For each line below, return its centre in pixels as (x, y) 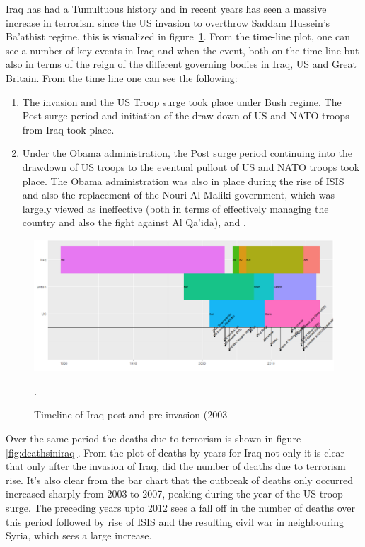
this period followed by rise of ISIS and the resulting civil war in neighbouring (175, 521)
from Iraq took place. (68, 129)
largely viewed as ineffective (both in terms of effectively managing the (175, 208)
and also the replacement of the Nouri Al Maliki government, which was (179, 195)
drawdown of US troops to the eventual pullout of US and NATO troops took (191, 166)
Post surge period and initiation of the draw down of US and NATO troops (186, 116)
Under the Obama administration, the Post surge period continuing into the (187, 153)
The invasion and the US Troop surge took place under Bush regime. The (182, 101)
